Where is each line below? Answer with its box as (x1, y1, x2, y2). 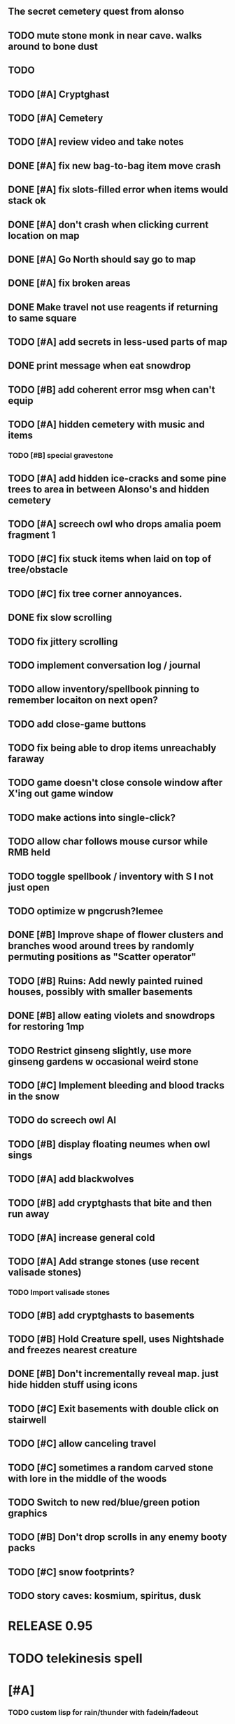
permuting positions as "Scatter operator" (8, 951, 197, 963)
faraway (8, 753, 45, 765)
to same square (8, 312, 77, 324)
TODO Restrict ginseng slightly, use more (8, 1044, 192, 1056)
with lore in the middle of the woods (8, 1473, 167, 1485)
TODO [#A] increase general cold (8, 1232, 155, 1244)
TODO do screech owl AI (8, 1114, 117, 1126)
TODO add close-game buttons (8, 718, 146, 730)
